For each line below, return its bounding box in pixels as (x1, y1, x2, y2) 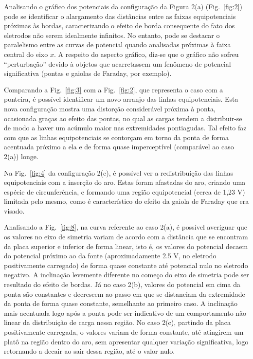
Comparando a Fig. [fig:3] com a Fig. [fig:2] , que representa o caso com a (4, 84, 223, 94)
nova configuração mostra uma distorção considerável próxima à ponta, (4, 103, 216, 113)
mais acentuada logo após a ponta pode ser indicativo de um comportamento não (4, 307, 247, 318)
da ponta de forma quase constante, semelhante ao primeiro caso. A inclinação (4, 298, 237, 308)
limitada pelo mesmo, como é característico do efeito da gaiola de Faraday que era (4, 196, 249, 206)
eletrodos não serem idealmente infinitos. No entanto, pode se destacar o (4, 30, 220, 40)
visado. (4, 205, 25, 215)
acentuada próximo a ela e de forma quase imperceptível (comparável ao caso (4, 142, 234, 152)
